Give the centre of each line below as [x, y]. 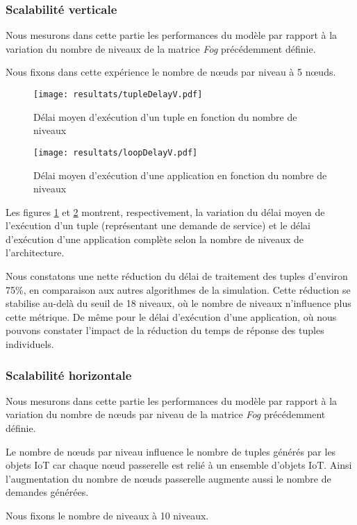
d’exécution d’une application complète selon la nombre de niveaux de [155, 239]
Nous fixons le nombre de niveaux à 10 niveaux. [107, 515]
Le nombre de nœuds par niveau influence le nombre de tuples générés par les [171, 451]
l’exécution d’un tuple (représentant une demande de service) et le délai [158, 225]
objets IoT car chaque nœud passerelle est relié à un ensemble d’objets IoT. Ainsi [179, 465]
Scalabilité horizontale [69, 375]
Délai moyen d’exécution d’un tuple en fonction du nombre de [165, 116]
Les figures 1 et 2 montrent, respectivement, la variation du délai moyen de [165, 211]
